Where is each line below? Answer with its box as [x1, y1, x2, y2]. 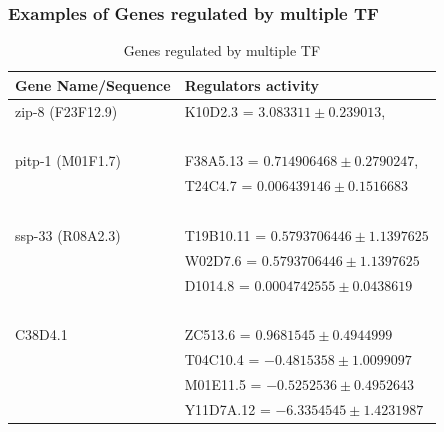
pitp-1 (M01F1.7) [15, 150, 121, 171]
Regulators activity [184, 74, 320, 95]
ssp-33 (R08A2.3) [15, 224, 121, 245]
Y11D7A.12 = [184, 398, 271, 419]
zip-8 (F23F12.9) [15, 100, 118, 121]
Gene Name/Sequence [15, 74, 171, 95]
